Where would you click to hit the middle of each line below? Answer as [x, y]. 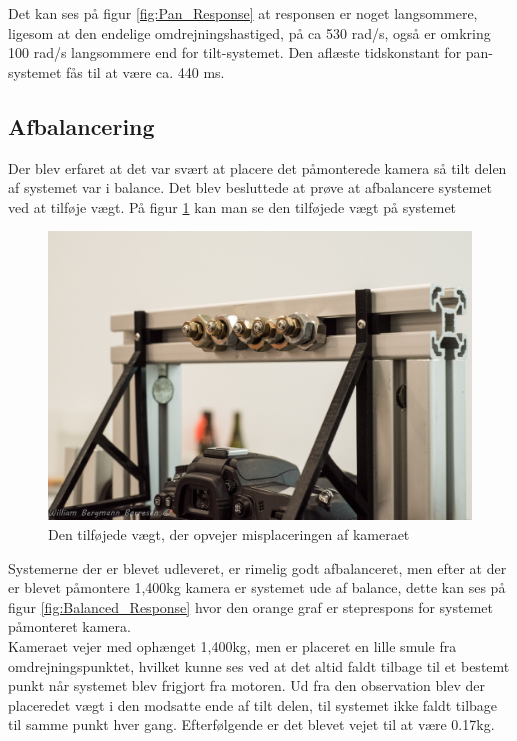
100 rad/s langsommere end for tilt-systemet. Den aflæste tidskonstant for [235, 52]
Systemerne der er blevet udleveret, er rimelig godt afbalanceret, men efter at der [257, 567]
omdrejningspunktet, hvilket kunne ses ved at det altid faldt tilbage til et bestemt [259, 665]
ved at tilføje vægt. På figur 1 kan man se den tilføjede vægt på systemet [232, 206]
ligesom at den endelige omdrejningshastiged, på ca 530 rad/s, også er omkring [249, 32]
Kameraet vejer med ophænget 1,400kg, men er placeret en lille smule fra [232, 645]
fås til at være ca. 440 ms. [145, 71]
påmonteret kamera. [69, 626]
